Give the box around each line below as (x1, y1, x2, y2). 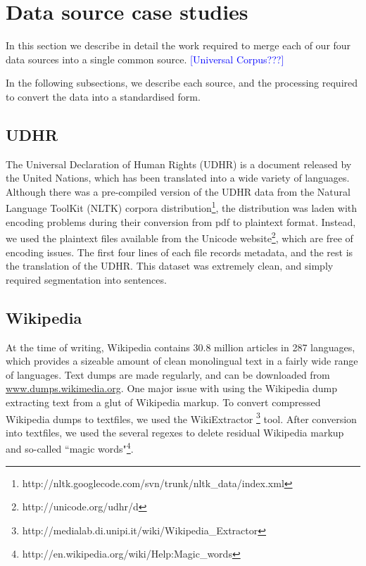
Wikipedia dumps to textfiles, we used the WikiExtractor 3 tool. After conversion (6, 409, 357, 426)
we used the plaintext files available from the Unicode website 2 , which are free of (6, 229, 353, 245)
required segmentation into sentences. (6, 272, 167, 287)
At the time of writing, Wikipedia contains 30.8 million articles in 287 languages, (6, 339, 355, 354)
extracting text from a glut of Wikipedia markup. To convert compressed (6, 394, 321, 409)
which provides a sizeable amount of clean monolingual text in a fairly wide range (6, 353, 358, 368)
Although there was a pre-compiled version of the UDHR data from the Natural (6, 184, 351, 199)
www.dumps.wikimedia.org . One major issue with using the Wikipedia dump (6, 381, 337, 396)
